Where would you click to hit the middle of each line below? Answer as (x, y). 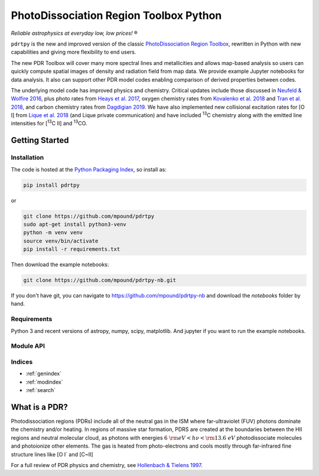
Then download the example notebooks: (60, 265)
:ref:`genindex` (44, 374)
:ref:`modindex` (44, 382)
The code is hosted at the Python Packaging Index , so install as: (89, 169)
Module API (28, 346)
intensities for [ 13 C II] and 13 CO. (49, 123)
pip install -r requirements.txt (72, 249)
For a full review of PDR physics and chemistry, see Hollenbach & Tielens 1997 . (107, 465)
